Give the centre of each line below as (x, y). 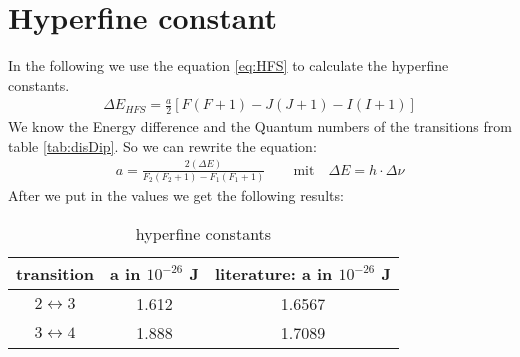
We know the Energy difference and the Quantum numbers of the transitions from (260, 126)
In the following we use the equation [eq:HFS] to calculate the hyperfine (228, 65)
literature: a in (273, 273)
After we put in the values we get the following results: (176, 195)
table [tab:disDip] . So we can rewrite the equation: (162, 145)
